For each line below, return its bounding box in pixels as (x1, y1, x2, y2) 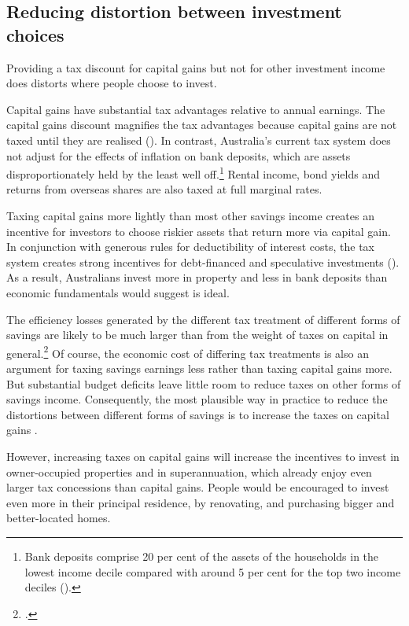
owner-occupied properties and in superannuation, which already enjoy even (6, 463, 372, 480)
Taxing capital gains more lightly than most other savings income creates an (6, 208, 374, 223)
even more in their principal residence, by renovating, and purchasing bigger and (6, 494, 395, 510)
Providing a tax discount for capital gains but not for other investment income (6, 59, 385, 75)
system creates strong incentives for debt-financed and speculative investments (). (6, 253, 400, 270)
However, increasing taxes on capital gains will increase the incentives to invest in (6, 447, 400, 464)
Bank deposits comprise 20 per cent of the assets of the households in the (24, 547, 379, 564)
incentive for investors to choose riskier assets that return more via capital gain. (6, 223, 391, 239)
